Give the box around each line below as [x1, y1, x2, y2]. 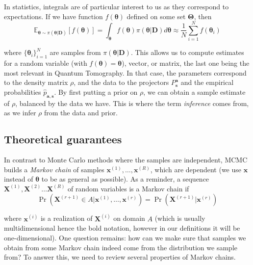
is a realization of [40, 213, 93, 223]
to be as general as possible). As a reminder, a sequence [41, 174, 209, 184]
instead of [4, 174, 33, 184]
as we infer [4, 107, 36, 118]
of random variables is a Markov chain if [68, 183, 189, 193]
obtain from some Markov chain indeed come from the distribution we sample [4, 242, 237, 252]
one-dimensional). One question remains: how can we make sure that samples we [4, 233, 246, 243]
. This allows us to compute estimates [130, 47, 244, 57]
